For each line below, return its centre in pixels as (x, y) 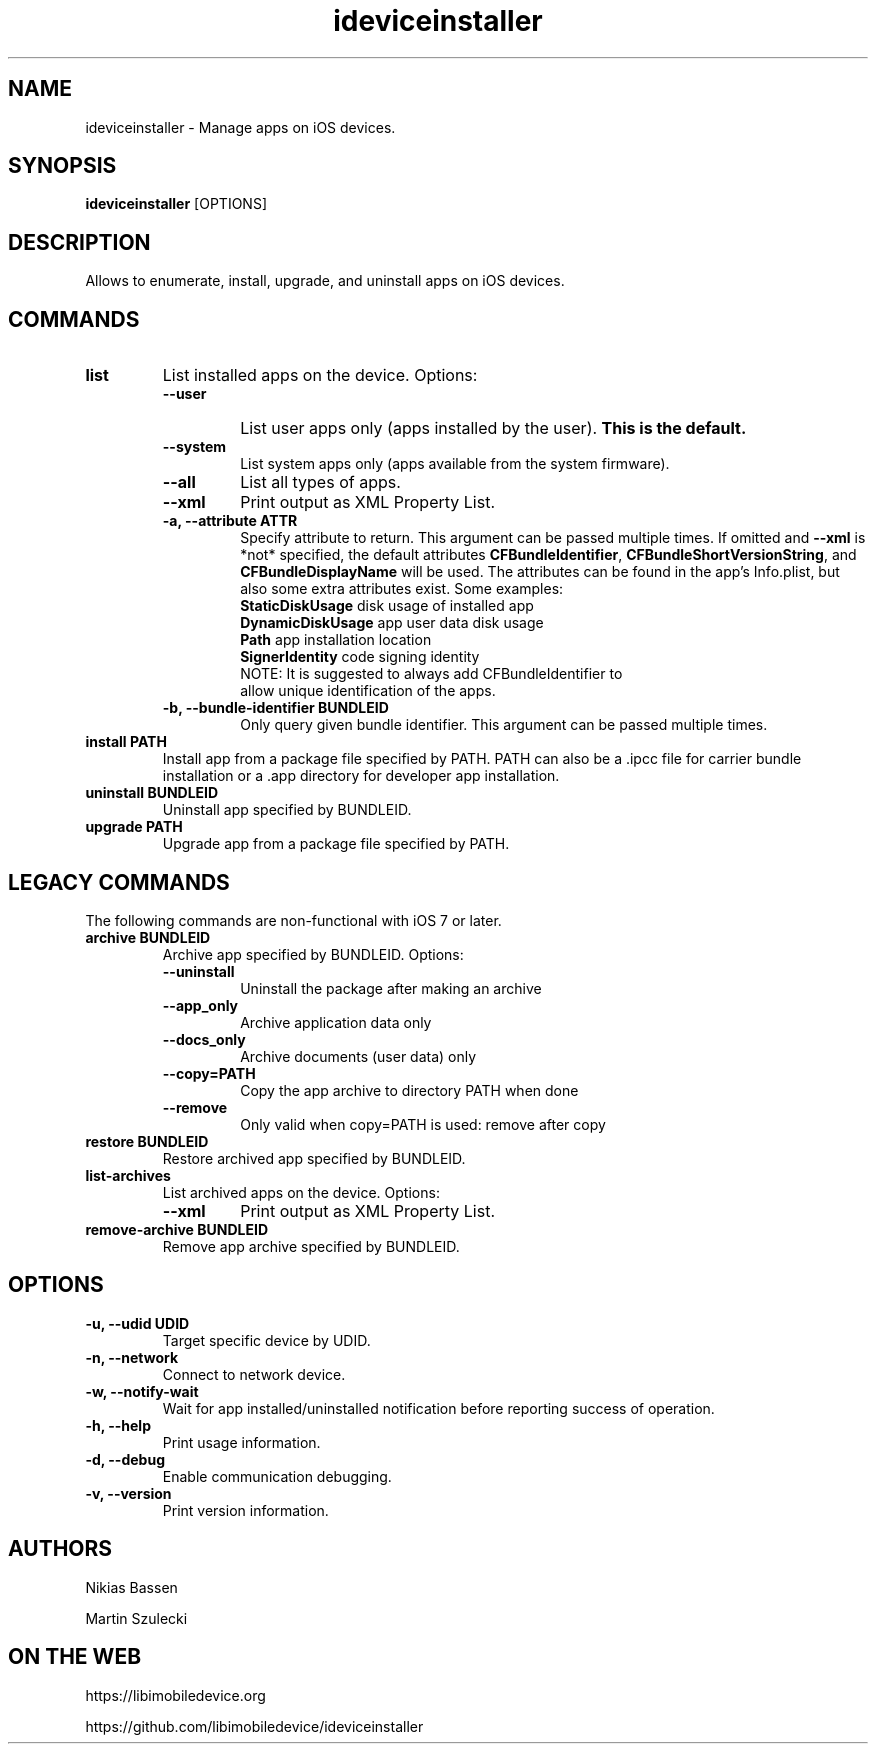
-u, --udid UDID (137, 1323)
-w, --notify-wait (142, 1391)
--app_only (200, 1005)
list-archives (128, 1175)
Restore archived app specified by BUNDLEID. (314, 1158)
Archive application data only (336, 1022)
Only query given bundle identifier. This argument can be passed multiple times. (504, 725)
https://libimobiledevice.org (175, 1695)
